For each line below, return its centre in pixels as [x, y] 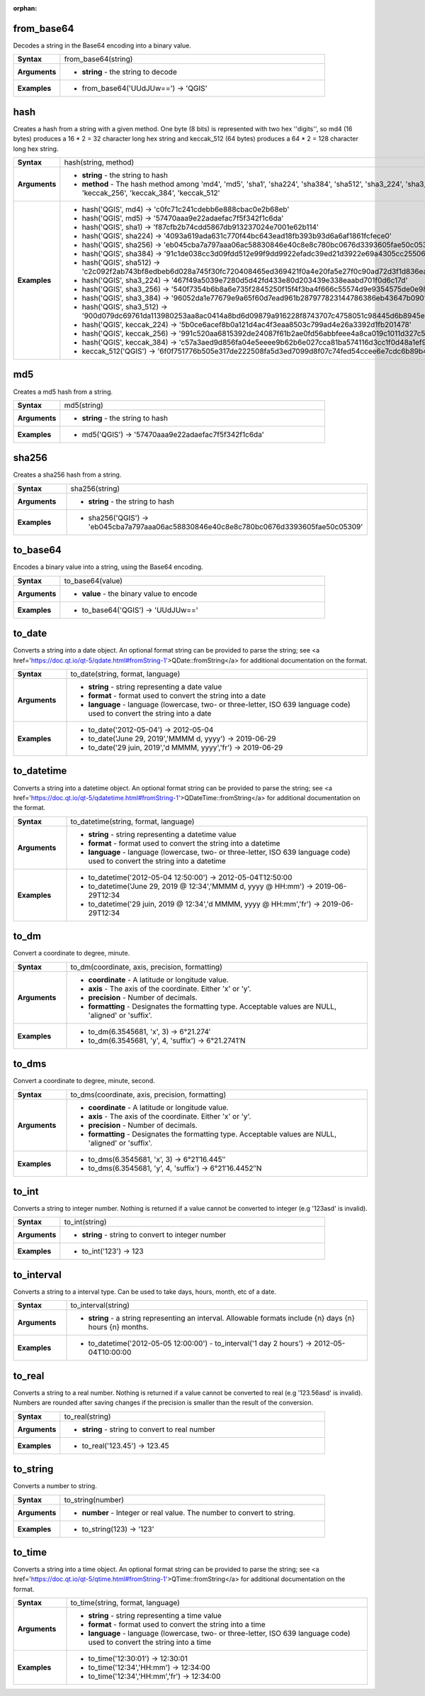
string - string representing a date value [155, 687]
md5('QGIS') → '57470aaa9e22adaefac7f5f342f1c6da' [173, 434]
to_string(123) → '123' [118, 1529]
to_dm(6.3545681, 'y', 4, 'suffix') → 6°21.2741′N [167, 1041]
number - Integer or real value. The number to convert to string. [188, 1512]
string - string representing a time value [155, 1616]
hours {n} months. [118, 1327]
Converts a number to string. [55, 1486]
